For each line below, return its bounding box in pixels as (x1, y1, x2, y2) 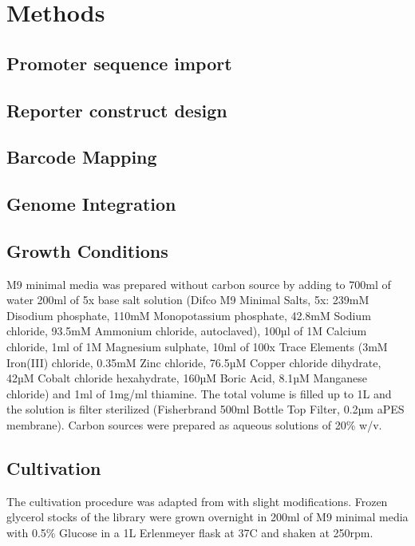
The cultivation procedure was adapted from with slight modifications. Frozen (6, 493, 388, 509)
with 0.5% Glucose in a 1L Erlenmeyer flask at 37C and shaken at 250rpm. (6, 524, 373, 541)
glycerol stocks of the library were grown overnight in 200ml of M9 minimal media (6, 508, 409, 525)
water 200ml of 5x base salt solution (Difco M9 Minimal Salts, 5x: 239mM (6, 291, 370, 308)
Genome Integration (6, 192, 176, 216)
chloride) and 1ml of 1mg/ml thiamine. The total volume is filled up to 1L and (6, 385, 392, 402)
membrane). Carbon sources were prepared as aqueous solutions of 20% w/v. (6, 417, 382, 433)
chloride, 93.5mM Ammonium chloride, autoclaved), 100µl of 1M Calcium (6, 322, 367, 339)
